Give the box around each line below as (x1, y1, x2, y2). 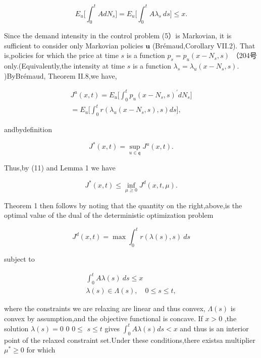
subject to (4, 254, 35, 264)
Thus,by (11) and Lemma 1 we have (4, 162, 116, 173)
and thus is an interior (180, 323, 249, 333)
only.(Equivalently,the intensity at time (4, 61, 125, 71)
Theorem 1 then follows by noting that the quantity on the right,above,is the (4, 200, 242, 210)
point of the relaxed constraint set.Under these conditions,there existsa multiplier (4, 334, 255, 345)
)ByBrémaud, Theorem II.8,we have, (4, 70, 117, 81)
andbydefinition (4, 124, 52, 135)
